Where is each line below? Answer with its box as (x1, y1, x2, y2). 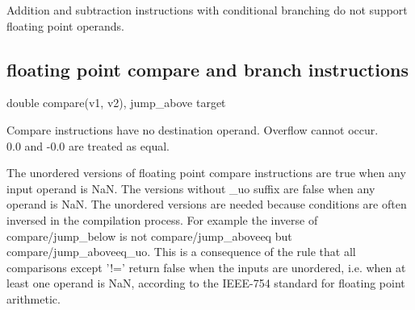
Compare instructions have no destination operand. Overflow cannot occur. (6, 121, 379, 138)
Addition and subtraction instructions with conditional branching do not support (6, 2, 408, 18)
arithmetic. (6, 290, 61, 307)
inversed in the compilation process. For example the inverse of (6, 211, 318, 228)
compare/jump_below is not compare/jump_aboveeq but (6, 227, 292, 244)
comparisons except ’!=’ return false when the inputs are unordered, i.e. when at (6, 258, 406, 275)
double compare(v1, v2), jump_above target (6, 94, 226, 111)
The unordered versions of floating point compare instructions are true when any (6, 164, 406, 181)
